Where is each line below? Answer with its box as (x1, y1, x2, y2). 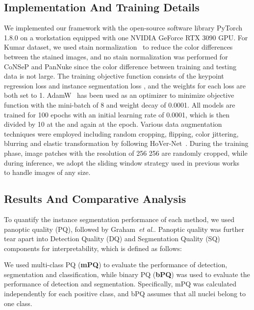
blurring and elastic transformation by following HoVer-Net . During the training (4, 138, 249, 148)
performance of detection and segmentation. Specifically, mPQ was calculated (4, 279, 237, 289)
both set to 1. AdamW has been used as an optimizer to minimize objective (4, 90, 234, 100)
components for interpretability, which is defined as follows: (4, 243, 182, 253)
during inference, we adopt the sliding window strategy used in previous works (4, 157, 240, 168)
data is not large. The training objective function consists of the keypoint (4, 71, 224, 81)
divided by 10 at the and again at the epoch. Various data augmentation (4, 119, 222, 129)
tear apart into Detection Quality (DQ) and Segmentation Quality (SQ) (4, 233, 220, 244)
